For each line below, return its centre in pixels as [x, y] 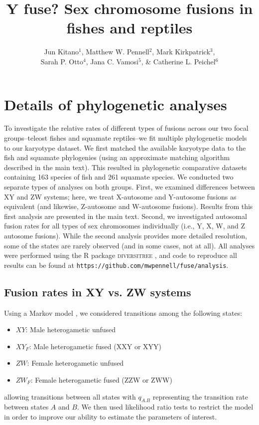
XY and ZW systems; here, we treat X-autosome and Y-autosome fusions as [120, 196]
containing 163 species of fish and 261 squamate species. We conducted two [119, 177]
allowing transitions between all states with [70, 396]
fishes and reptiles [129, 28]
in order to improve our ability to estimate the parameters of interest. [111, 416]
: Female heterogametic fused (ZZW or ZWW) [101, 379]
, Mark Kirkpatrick [181, 52]
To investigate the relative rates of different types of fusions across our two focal [126, 128]
